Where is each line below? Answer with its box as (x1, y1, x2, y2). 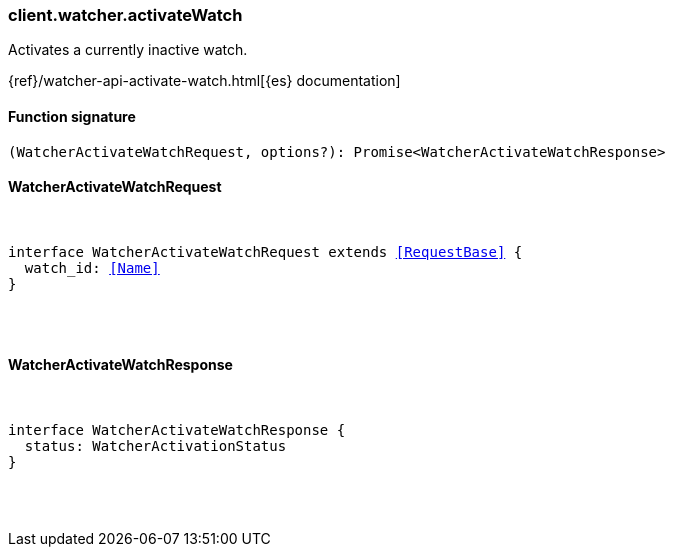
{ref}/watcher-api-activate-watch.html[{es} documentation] (8, 72, 401, 90)
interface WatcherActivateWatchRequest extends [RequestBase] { (8, 243, 523, 260)
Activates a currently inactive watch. (8, 41, 248, 59)
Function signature (8, 107, 136, 125)
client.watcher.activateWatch (8, 5, 243, 25)
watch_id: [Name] (24, 259, 160, 276)
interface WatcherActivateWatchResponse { (8, 422, 346, 439)
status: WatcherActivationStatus (24, 438, 287, 455)
